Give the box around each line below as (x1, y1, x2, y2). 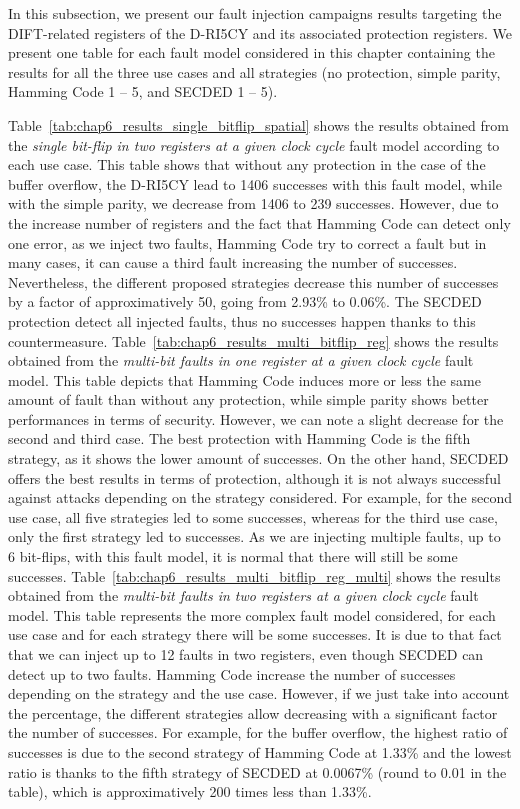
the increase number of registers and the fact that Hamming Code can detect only (8, 212, 511, 233)
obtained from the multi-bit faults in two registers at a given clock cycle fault (8, 585, 479, 606)
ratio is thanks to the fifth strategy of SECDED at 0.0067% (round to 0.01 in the (8, 761, 507, 782)
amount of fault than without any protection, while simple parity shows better (8, 389, 489, 410)
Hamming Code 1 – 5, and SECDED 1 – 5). (8, 81, 278, 102)
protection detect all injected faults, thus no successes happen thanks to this (8, 310, 476, 331)
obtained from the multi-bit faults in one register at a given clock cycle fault (8, 350, 474, 371)
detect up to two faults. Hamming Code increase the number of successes (8, 663, 456, 684)
